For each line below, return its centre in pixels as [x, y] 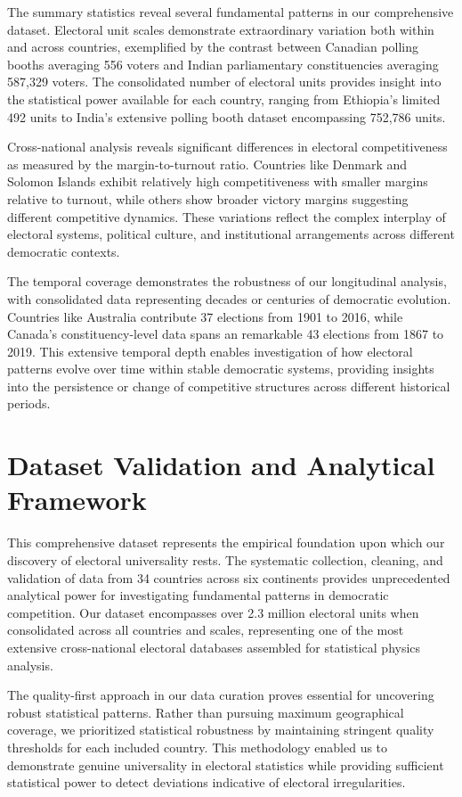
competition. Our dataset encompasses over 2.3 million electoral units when [213, 612]
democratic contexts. [64, 251]
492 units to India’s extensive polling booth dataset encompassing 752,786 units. [227, 116]
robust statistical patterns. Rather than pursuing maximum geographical [206, 712]
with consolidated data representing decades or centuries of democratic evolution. [229, 298]
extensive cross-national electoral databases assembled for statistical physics [214, 647]
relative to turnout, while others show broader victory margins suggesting [208, 198]
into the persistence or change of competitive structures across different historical [229, 386]
